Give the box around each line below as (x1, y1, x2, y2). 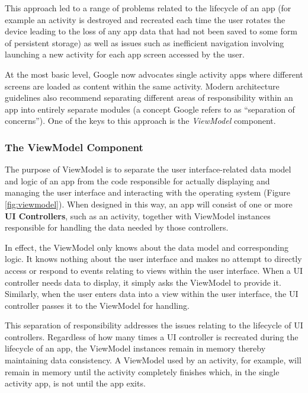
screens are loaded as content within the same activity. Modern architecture (5, 79, 280, 92)
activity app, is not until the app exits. (5, 377, 146, 389)
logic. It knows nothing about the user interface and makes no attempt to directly (5, 253, 302, 265)
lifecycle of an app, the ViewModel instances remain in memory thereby (5, 342, 266, 354)
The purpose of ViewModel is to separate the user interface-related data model (5, 163, 291, 175)
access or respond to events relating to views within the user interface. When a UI (5, 264, 303, 276)
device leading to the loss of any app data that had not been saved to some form (5, 25, 297, 37)
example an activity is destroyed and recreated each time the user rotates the (5, 13, 285, 25)
